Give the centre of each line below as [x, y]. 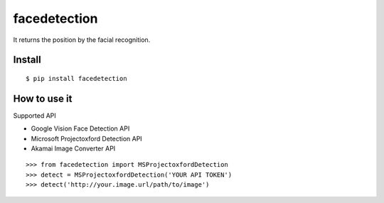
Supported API [34, 115]
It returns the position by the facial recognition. [82, 40]
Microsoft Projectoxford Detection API [86, 138]
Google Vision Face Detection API [80, 128]
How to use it [43, 98]
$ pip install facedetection [76, 78]
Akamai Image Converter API [73, 148]
